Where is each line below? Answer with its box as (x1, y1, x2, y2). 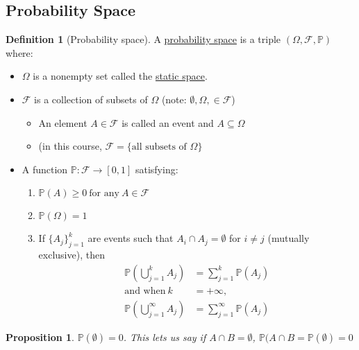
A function (22, 161, 68, 176)
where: (6, 45, 33, 60)
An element (38, 115, 87, 130)
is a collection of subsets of (34, 91, 148, 106)
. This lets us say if (123, 329, 206, 344)
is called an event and (122, 115, 214, 130)
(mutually (267, 231, 310, 245)
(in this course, (38, 139, 102, 153)
